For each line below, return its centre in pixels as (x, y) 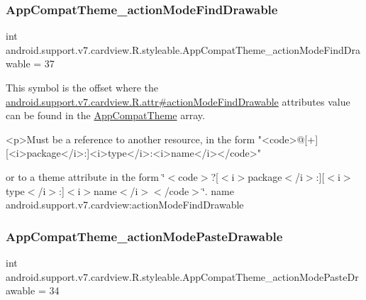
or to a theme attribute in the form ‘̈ (85, 176)
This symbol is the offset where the (82, 87)
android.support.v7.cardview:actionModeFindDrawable (125, 205)
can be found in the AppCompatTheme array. (105, 115)
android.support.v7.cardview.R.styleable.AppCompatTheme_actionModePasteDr (182, 276)
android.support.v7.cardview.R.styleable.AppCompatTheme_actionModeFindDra (183, 49)
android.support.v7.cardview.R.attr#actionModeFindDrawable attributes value (178, 101)
